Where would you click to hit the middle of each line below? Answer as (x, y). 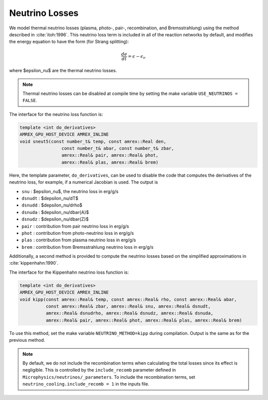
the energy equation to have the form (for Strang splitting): (69, 42)
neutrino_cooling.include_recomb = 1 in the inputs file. (86, 384)
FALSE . (30, 100)
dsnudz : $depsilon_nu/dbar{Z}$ (55, 219)
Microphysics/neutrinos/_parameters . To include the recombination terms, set (109, 377)
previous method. (27, 340)
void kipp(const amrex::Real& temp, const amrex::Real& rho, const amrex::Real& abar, (128, 299)
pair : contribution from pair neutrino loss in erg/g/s (75, 226)
